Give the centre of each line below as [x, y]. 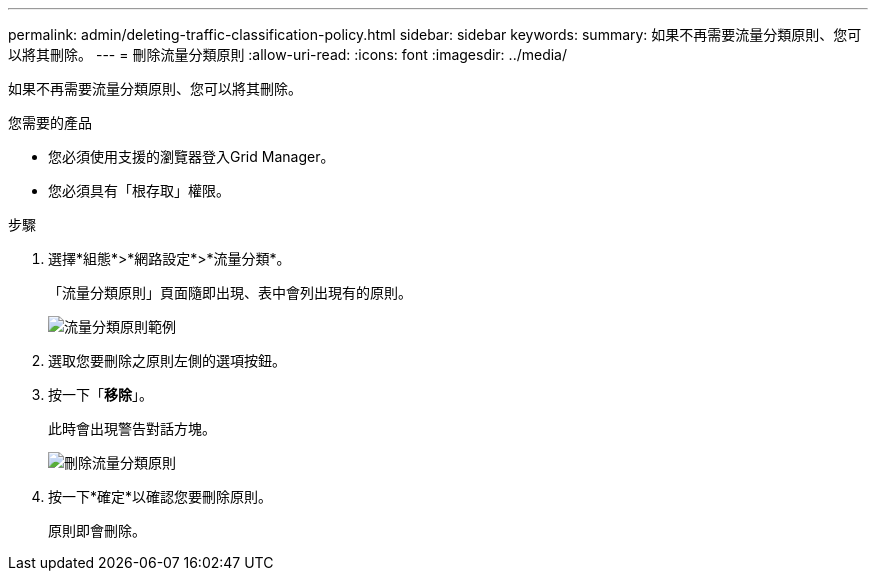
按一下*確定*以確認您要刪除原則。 [160, 496]
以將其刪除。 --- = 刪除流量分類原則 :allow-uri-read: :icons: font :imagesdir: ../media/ [288, 54]
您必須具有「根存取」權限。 [139, 190]
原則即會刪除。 [97, 530]
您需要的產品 [50, 122]
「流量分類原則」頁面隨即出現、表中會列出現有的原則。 [230, 292]
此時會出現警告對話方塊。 [132, 428]
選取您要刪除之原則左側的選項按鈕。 [167, 360]
